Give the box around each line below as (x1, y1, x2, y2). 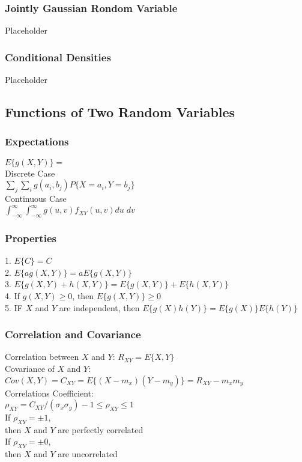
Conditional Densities (5, 49, 111, 64)
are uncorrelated (58, 448, 118, 460)
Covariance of (5, 362, 55, 374)
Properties (5, 230, 56, 245)
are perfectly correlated (58, 423, 143, 436)
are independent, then (59, 301, 140, 314)
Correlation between (5, 350, 79, 363)
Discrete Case (5, 166, 55, 179)
